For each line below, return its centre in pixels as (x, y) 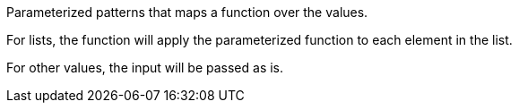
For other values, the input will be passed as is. (145, 68)
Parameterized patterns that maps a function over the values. (187, 12)
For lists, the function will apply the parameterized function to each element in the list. (259, 40)
